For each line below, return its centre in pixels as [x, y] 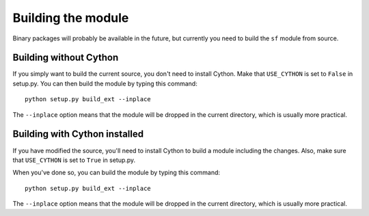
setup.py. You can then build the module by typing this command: [105, 83]
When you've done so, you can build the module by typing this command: [117, 173]
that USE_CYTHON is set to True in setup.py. [74, 160]
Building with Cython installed [78, 134]
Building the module [71, 18]
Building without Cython [66, 58]
